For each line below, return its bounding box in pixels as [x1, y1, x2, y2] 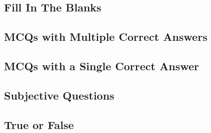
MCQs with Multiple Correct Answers [4, 29, 207, 44]
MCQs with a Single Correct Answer [4, 58, 199, 73]
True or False [4, 117, 74, 132]
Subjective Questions [4, 87, 114, 103]
